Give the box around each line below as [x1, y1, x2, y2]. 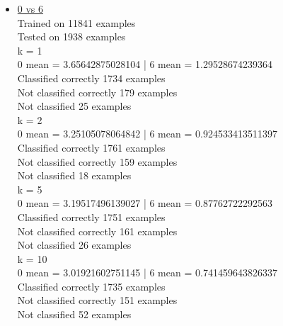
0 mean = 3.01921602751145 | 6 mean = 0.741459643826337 [17, 265, 277, 280]
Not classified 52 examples [17, 307, 132, 322]
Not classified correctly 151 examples [17, 293, 178, 308]
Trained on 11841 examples [17, 15, 136, 30]
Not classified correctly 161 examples [17, 223, 178, 238]
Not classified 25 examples [17, 99, 132, 113]
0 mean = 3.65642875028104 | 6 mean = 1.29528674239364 [17, 57, 272, 72]
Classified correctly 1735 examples [17, 279, 166, 293]
